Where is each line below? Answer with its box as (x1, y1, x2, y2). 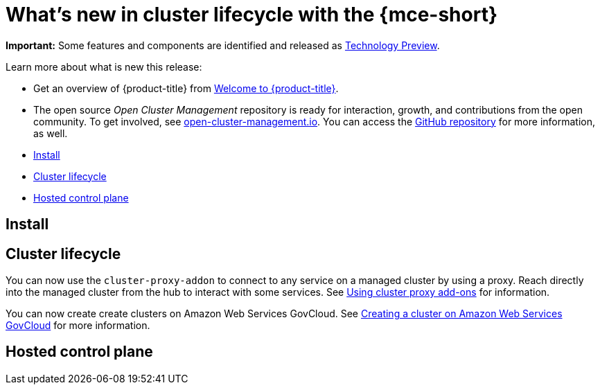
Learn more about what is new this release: (6, 60, 202, 73)
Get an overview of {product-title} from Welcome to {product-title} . (33, 82, 339, 94)
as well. (33, 127, 68, 139)
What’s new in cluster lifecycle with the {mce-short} (6, 3, 498, 26)
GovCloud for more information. (6, 319, 150, 332)
